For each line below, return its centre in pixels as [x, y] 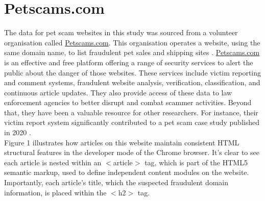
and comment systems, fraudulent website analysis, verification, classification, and [132, 82]
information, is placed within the [55, 192]
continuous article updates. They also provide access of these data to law [118, 92]
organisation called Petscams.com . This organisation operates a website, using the [132, 42]
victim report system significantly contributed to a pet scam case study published [132, 122]
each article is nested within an [53, 162]
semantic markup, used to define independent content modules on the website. [127, 172]
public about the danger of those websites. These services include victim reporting [133, 72]
